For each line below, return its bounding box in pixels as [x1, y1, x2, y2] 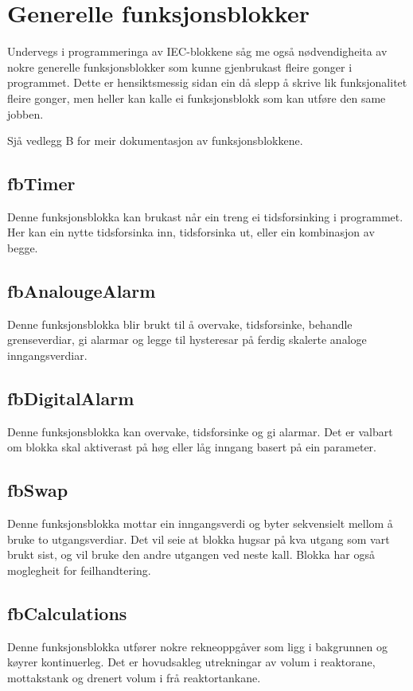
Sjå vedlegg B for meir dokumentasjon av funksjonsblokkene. [7, 132, 303, 149]
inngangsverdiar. [7, 347, 88, 364]
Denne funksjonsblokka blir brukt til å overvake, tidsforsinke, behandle [7, 315, 353, 332]
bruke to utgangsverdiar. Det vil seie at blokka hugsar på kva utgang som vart [7, 530, 390, 547]
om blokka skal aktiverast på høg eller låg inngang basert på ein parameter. [7, 439, 376, 455]
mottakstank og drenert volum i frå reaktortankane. [7, 670, 261, 686]
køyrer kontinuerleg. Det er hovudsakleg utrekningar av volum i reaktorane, [7, 654, 376, 670]
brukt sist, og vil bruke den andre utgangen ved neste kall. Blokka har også [7, 546, 375, 563]
